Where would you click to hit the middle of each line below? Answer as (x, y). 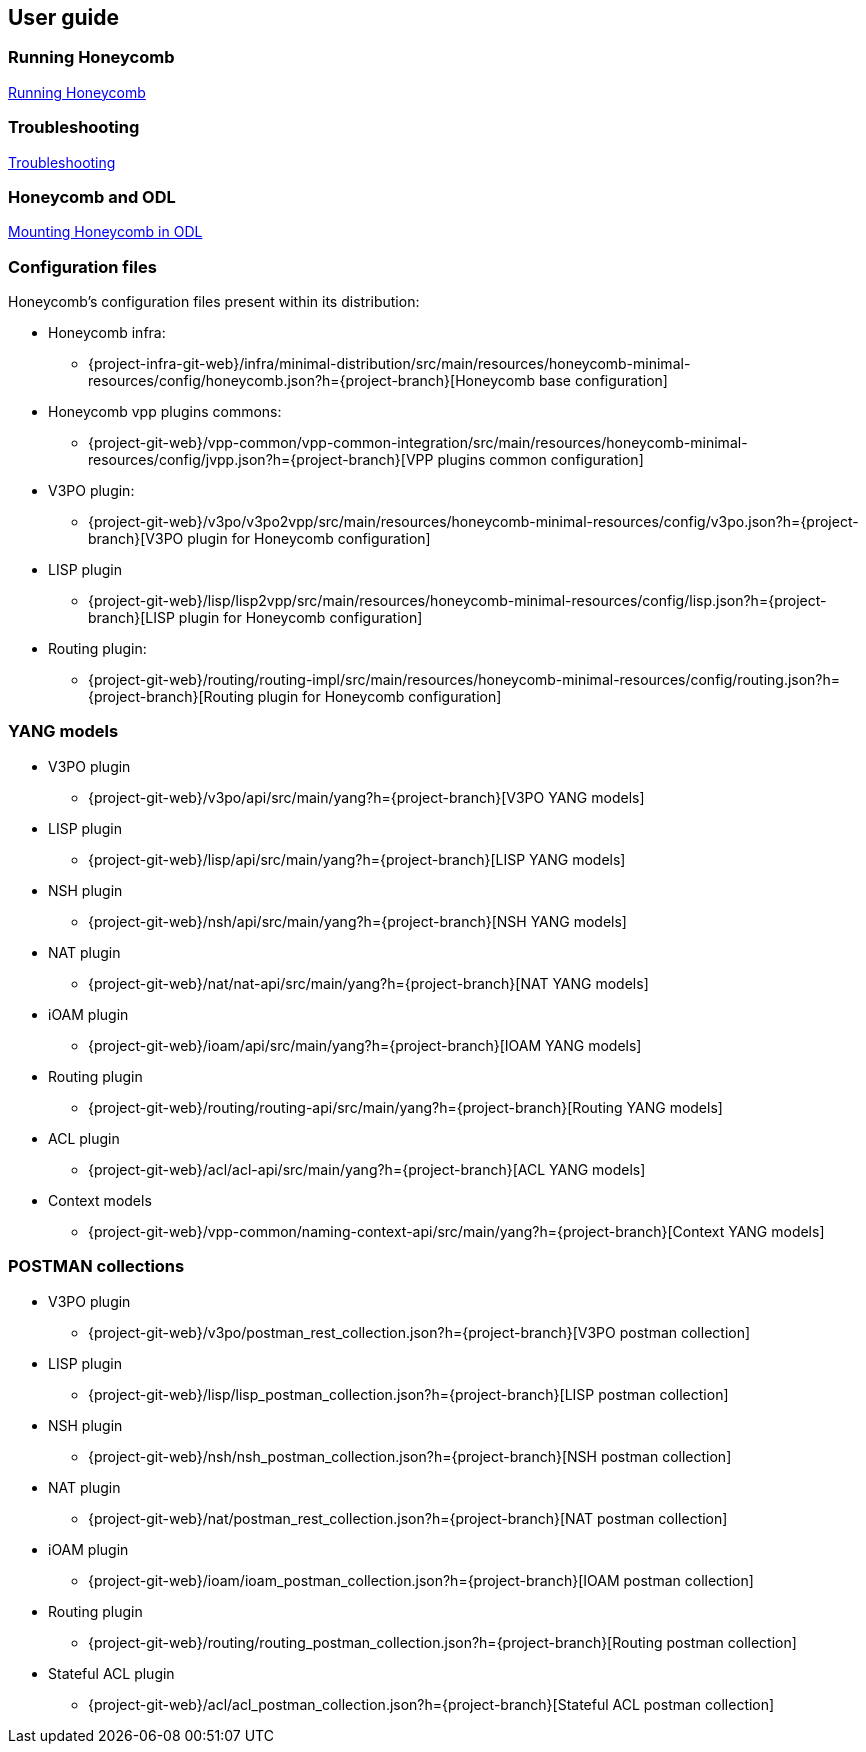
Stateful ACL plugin (111, 1673)
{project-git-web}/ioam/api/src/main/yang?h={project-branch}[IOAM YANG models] (365, 1045)
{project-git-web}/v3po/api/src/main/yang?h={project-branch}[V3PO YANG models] (366, 797)
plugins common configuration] (540, 460)
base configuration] (603, 381)
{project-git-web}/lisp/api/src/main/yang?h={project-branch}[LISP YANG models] (357, 859)
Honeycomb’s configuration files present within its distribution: (214, 302)
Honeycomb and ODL (92, 196)
